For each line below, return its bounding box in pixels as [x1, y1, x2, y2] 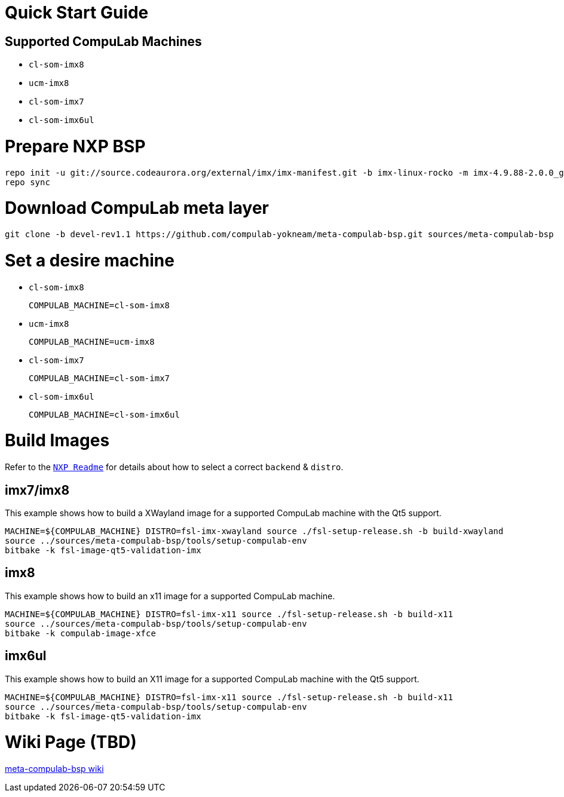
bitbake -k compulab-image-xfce [5, 628, 156, 638]
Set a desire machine [5, 250, 174, 271]
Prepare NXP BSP [5, 136, 146, 157]
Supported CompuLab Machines [5, 33, 202, 49]
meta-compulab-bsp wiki [5, 764, 104, 774]
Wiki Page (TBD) [5, 732, 137, 753]
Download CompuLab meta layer [5, 198, 269, 219]
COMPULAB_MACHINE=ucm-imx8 [29, 336, 155, 347]
